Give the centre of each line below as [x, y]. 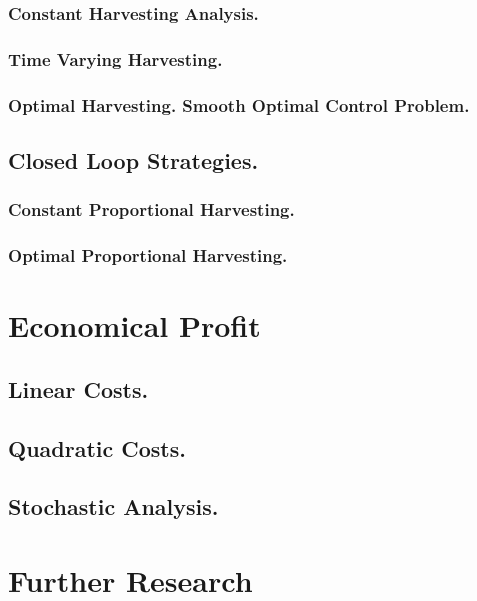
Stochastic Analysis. [113, 506]
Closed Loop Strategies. [133, 159]
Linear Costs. [78, 388]
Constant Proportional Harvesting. [151, 209]
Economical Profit [134, 325]
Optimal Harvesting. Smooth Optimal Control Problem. [239, 104]
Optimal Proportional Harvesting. [148, 255]
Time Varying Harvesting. [115, 58]
